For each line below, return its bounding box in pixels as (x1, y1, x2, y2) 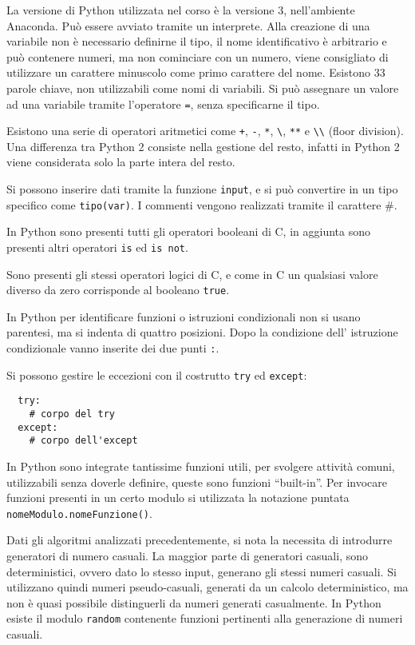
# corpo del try (29, 408, 116, 420)
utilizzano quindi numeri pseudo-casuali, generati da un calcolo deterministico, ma (6, 579, 409, 595)
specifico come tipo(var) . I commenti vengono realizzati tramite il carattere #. (6, 196, 397, 213)
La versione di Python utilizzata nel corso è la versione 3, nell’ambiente (6, 2, 355, 18)
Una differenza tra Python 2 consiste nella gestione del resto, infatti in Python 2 (6, 137, 400, 154)
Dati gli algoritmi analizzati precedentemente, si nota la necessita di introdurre (6, 532, 393, 548)
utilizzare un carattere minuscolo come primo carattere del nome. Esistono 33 (6, 64, 385, 81)
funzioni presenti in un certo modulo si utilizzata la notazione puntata (6, 489, 350, 506)
